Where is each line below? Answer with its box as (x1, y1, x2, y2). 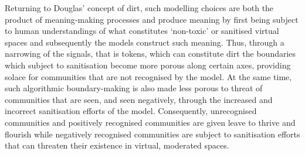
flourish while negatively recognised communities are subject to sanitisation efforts (5, 128, 300, 140)
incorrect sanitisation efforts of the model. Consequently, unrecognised (5, 105, 257, 117)
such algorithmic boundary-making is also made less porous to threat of (5, 82, 263, 94)
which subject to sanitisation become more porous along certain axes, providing (5, 58, 291, 71)
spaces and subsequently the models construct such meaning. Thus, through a (5, 36, 284, 48)
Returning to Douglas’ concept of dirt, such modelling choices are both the (5, 2, 274, 13)
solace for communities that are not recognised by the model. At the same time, (5, 70, 292, 82)
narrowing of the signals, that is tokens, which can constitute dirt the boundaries (5, 47, 296, 60)
